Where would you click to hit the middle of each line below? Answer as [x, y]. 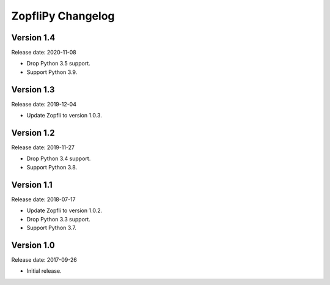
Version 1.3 [33, 90]
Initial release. [44, 271]
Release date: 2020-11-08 [44, 53]
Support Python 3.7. [51, 228]
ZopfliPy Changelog [63, 16]
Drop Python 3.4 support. [59, 158]
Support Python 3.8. [52, 167]
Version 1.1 [32, 184]
